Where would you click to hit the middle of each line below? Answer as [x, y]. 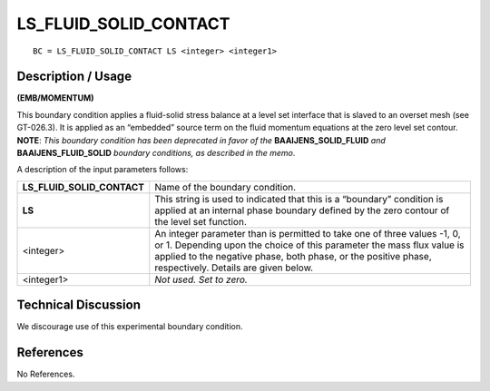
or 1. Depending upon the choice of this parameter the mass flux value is [309, 245]
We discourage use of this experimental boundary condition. [130, 327]
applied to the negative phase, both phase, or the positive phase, [293, 256]
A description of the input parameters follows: [103, 170]
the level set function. [201, 221]
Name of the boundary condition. [225, 187]
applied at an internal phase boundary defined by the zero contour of [302, 210]
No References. [46, 374]
